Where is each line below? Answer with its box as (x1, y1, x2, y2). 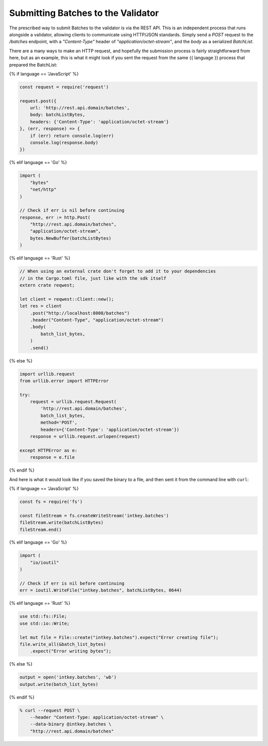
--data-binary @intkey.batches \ (30, 721, 112, 727)
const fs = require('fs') (19, 498, 83, 504)
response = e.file (30, 455, 75, 460)
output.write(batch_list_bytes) (19, 681, 99, 687)
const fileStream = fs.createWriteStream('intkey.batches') (19, 512, 169, 518)
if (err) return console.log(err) (30, 133, 114, 139)
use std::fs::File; (19, 614, 67, 619)
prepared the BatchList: (9, 62, 58, 68)
